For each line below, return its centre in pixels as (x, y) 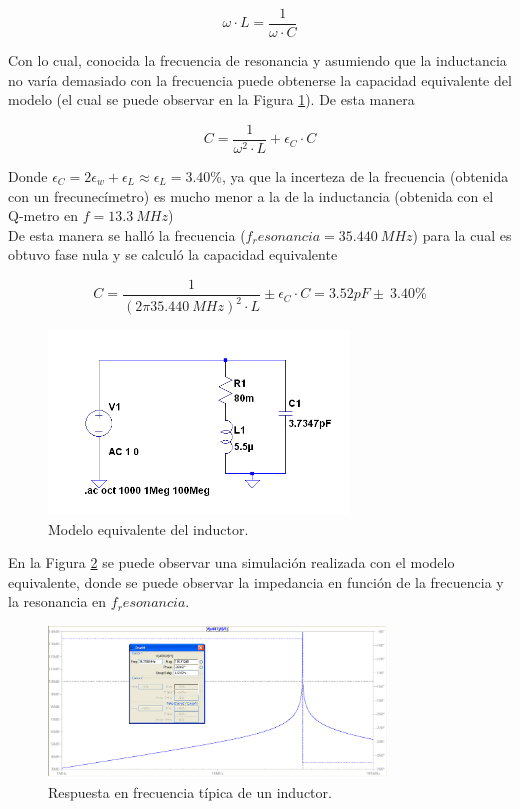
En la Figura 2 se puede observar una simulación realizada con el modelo (231, 562)
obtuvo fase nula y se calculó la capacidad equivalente (173, 254)
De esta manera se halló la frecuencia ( (127, 234)
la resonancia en (57, 601)
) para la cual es (462, 234)
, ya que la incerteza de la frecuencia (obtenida (365, 175)
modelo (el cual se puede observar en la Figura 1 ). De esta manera (211, 99)
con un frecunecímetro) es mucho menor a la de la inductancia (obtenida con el (251, 195)
